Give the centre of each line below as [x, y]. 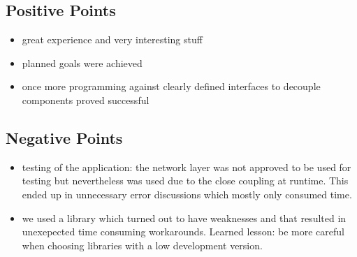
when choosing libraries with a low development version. [142, 245]
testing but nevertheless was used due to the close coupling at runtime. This [185, 181]
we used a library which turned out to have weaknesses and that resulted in [184, 218]
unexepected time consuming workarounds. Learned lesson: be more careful [183, 232]
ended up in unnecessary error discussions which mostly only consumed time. [187, 194]
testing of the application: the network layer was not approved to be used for [187, 167]
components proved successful [86, 100]
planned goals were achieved [82, 63]
